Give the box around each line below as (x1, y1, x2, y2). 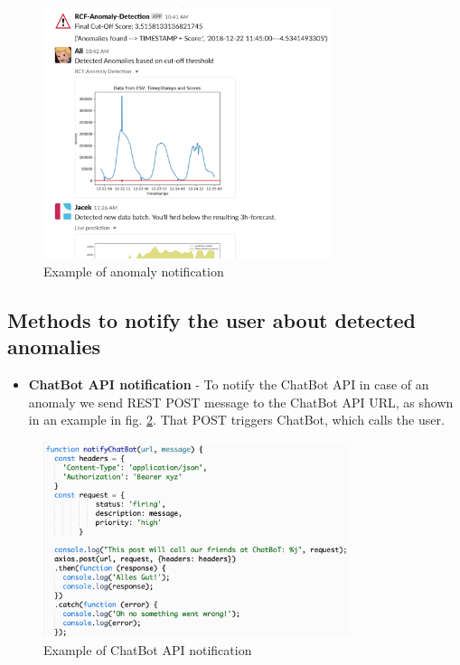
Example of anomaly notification (43, 261, 224, 280)
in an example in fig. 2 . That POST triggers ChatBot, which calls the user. (28, 410, 445, 429)
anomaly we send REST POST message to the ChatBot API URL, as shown (28, 392, 454, 411)
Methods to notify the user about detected (7, 305, 417, 333)
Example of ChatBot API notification (43, 641, 252, 660)
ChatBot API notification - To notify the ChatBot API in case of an (28, 375, 429, 394)
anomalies (7, 332, 101, 361)
